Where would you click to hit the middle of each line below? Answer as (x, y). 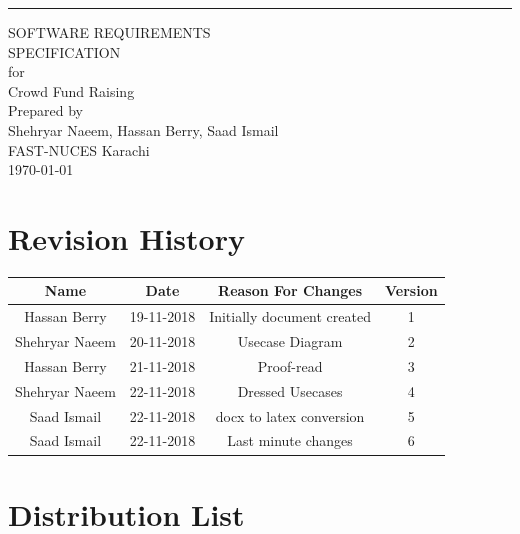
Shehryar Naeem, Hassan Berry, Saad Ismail (143, 129)
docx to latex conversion (290, 415)
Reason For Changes (290, 290)
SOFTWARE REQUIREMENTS (109, 32)
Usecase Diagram (290, 341)
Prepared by (45, 110)
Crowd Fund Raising (71, 90)
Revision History (126, 237)
